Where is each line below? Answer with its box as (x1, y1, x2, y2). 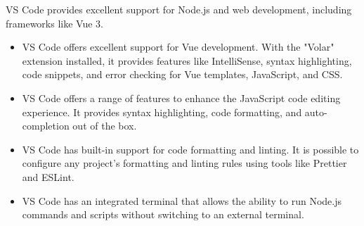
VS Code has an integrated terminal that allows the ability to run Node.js (22, 193, 342, 208)
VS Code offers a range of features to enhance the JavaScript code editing (22, 90, 341, 105)
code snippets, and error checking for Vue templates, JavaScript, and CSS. (22, 67, 343, 82)
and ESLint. (22, 169, 74, 184)
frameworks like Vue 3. (6, 15, 103, 30)
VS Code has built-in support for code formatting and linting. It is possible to (22, 142, 359, 156)
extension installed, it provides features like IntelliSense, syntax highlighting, (22, 53, 352, 68)
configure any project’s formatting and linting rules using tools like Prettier (22, 156, 347, 170)
